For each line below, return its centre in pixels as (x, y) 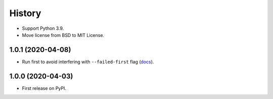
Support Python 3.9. (43, 28)
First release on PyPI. (44, 88)
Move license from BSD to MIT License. (63, 35)
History (25, 13)
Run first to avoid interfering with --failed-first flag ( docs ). (88, 62)
